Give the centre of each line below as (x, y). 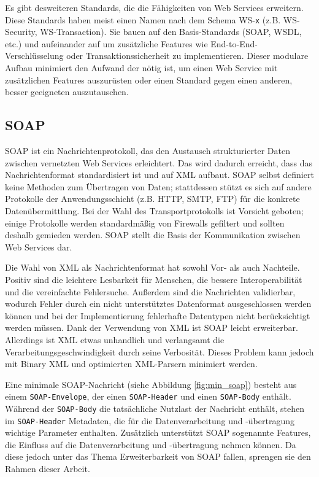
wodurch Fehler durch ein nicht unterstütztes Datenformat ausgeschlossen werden (158, 304)
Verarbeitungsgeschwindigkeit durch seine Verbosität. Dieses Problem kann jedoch (159, 351)
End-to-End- (234, 43)
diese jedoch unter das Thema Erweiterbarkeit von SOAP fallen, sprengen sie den (158, 456)
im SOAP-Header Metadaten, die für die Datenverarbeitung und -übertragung (150, 420)
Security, (21, 32)
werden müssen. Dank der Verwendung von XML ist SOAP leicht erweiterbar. (152, 328)
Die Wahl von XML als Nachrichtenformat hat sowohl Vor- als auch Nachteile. (152, 267)
